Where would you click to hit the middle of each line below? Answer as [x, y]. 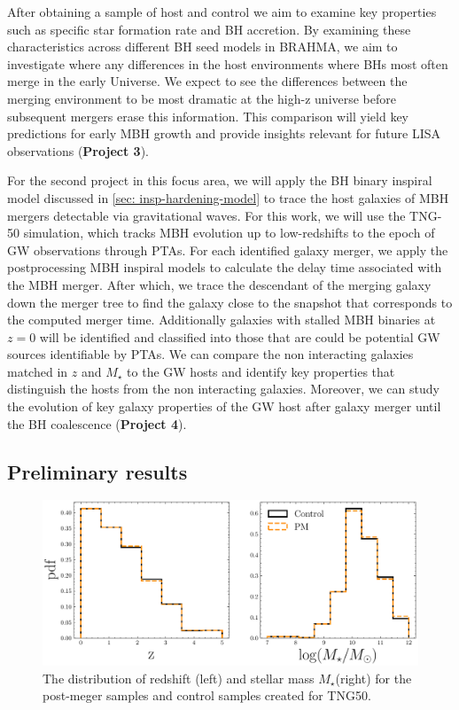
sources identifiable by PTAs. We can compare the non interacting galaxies [210, 354]
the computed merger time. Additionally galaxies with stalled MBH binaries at [222, 320]
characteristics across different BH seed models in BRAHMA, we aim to [202, 47]
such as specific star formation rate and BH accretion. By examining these [209, 29]
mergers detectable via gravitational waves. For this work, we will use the [206, 215]
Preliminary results [97, 471]
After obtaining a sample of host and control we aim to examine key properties [222, 12]
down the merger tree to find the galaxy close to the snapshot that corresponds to [230, 302]
